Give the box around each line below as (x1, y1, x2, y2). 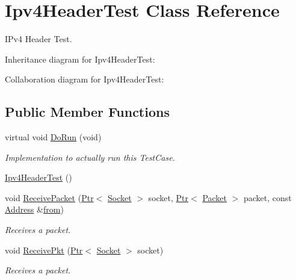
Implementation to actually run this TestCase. (5, 151, 175, 163)
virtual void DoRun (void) (5, 131, 102, 143)
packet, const (244, 191, 292, 204)
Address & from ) (5, 203, 64, 216)
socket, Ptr (148, 191, 189, 204)
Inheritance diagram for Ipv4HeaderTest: (5, 52, 155, 65)
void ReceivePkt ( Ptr (5, 243, 83, 256)
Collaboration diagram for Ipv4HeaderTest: (5, 73, 164, 86)
